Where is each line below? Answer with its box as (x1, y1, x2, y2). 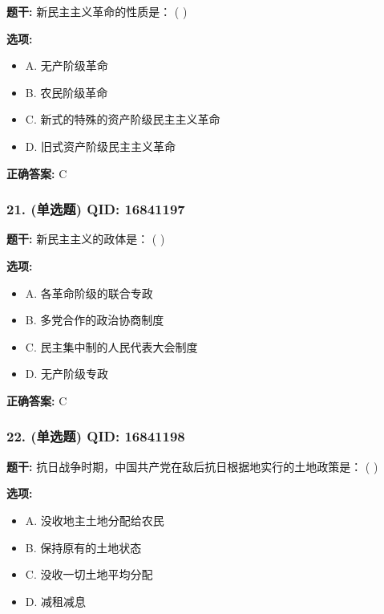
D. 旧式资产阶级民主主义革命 (25, 137, 176, 154)
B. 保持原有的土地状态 (25, 539, 142, 555)
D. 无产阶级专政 (25, 365, 109, 382)
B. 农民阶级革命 (25, 83, 108, 100)
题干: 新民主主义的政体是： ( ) (6, 230, 165, 247)
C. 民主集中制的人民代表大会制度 (25, 338, 198, 355)
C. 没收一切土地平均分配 (25, 566, 153, 583)
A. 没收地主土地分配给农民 (25, 511, 164, 528)
